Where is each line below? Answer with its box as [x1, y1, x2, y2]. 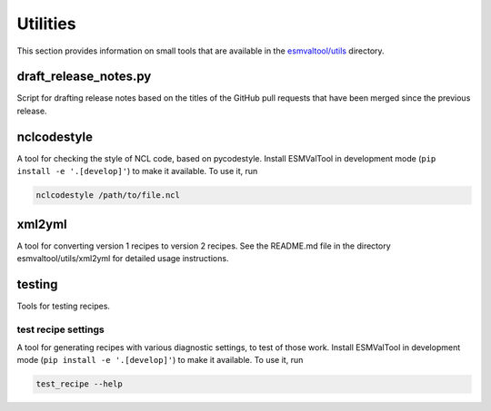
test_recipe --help [35, 379, 123, 389]
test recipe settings [16, 323, 105, 336]
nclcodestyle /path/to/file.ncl [35, 191, 181, 201]
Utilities [16, 14, 76, 34]
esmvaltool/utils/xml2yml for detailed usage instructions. [16, 253, 229, 264]
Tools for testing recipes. [16, 300, 111, 311]
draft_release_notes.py [16, 69, 152, 84]
